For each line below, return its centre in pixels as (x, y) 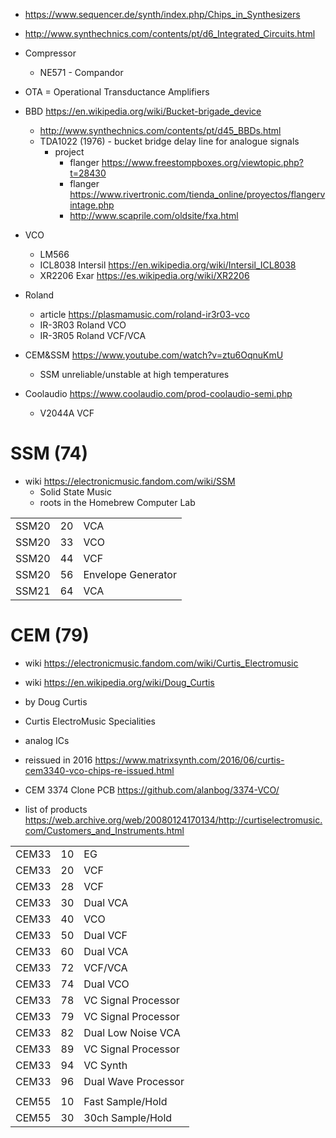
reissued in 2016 (58, 760)
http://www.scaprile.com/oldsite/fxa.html (154, 215)
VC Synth (105, 1065)
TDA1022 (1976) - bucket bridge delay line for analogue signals (169, 141)
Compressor (50, 53)
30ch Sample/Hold (128, 1117)
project (69, 152)
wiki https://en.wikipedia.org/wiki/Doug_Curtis (119, 682)
